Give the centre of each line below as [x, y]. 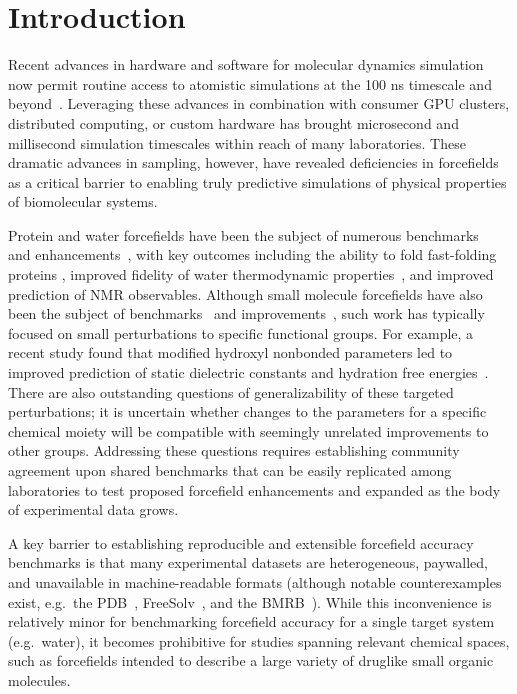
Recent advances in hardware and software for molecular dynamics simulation [246, 64]
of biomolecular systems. [83, 201]
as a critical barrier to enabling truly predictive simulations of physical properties [257, 181]
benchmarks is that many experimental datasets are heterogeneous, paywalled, [248, 562]
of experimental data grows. [93, 509]
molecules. [39, 679]
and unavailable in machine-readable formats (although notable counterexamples [255, 581]
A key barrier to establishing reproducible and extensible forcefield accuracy [241, 542]
